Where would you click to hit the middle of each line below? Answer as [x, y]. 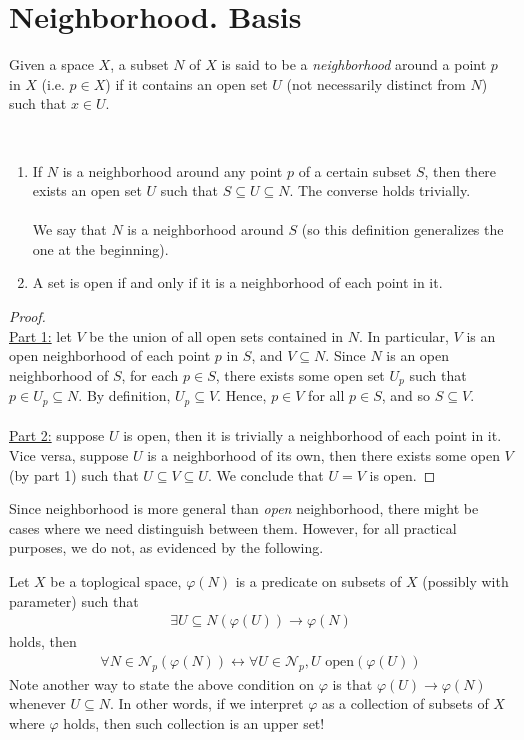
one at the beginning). [100, 248]
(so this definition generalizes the [402, 229]
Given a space [51, 64]
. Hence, [242, 395]
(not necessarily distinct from [376, 83]
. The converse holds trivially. [380, 190]
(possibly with [465, 580]
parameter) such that [74, 600]
